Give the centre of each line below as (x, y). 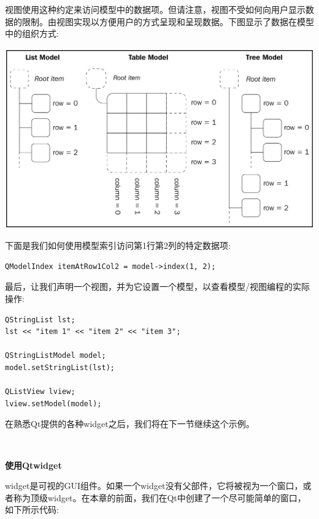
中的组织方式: (32, 33)
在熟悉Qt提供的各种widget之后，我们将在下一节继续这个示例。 (130, 424)
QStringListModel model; (56, 356)
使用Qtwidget (33, 465)
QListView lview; (40, 392)
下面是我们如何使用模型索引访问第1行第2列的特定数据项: (118, 245)
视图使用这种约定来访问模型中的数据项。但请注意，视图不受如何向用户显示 (155, 9)
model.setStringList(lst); (60, 367)
